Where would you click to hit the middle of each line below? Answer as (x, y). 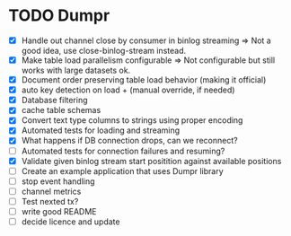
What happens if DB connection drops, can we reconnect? (130, 141)
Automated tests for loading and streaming (101, 130)
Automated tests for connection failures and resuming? (123, 151)
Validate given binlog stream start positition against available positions (151, 161)
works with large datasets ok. (76, 70)
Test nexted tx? (50, 201)
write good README (59, 211)
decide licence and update (71, 222)
